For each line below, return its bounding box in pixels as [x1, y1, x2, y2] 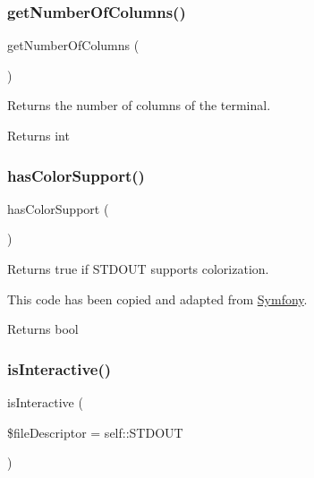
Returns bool [7, 320, 79, 338]
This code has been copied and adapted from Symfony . [7, 289, 308, 308]
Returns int [7, 126, 70, 144]
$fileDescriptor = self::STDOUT [7, 423, 183, 441]
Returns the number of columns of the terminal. [7, 96, 271, 115]
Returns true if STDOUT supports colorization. [7, 260, 269, 277]
